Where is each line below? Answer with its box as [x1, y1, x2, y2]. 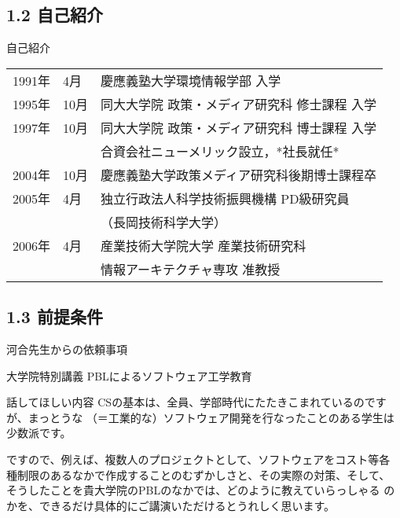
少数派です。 [6, 424, 72, 441]
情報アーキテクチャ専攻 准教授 [101, 259, 281, 278]
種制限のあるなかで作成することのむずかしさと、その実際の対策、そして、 [6, 466, 391, 483]
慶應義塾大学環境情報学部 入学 [101, 71, 281, 90]
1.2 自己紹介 [6, 2, 103, 27]
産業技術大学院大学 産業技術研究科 [101, 236, 306, 255]
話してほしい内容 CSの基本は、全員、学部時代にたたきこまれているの [6, 394, 365, 410]
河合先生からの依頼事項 [6, 341, 127, 357]
